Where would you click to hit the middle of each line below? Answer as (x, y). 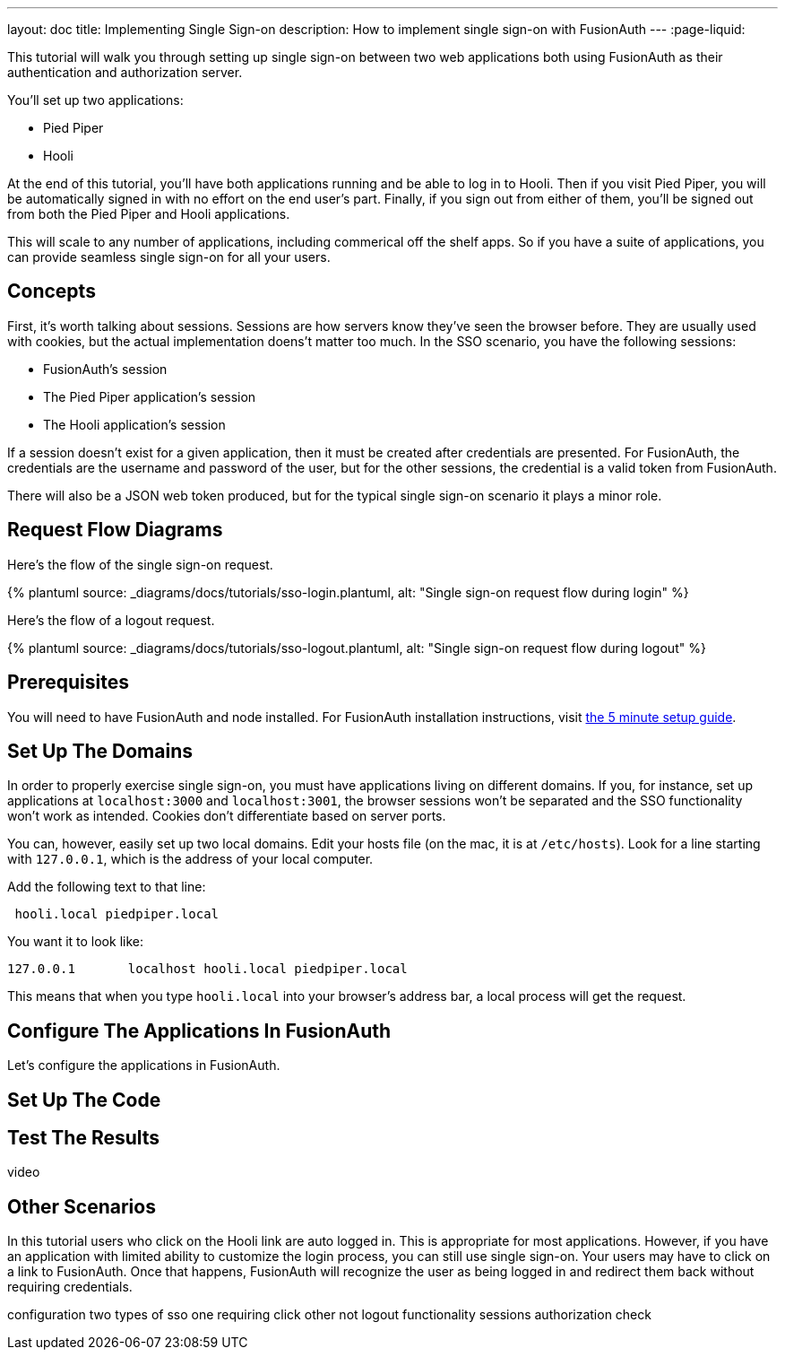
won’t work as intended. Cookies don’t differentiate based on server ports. (227, 816)
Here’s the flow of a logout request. (111, 620)
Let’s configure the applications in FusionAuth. (144, 1066)
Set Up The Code (84, 1100)
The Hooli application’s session (134, 424)
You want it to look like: (75, 942)
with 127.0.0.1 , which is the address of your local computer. (190, 859)
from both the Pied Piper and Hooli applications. (149, 214)
